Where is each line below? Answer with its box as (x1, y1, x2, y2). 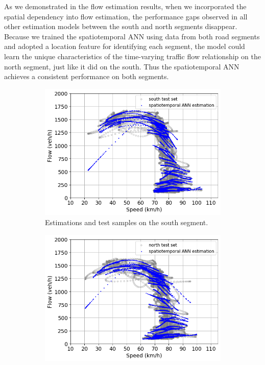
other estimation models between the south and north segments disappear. (4, 21, 237, 32)
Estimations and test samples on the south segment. (45, 216, 208, 227)
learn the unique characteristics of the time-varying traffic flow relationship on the (4, 51, 261, 61)
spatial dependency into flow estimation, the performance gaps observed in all (4, 11, 248, 21)
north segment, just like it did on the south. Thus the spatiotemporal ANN (4, 61, 239, 71)
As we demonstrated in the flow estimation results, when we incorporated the (4, 1, 247, 11)
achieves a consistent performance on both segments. (4, 71, 169, 82)
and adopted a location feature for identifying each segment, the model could (4, 41, 245, 52)
